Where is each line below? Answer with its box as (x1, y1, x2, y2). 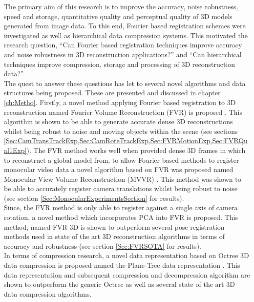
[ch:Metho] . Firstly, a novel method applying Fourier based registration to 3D (4, 97, 236, 107)
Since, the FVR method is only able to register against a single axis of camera (4, 202, 238, 213)
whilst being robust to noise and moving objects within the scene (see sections (4, 126, 238, 136)
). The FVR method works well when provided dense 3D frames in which (26, 145, 246, 155)
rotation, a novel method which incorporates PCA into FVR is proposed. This (4, 212, 238, 222)
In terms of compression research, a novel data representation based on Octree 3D (4, 250, 249, 260)
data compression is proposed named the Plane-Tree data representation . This (4, 260, 240, 270)
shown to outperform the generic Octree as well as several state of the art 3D (4, 279, 235, 289)
